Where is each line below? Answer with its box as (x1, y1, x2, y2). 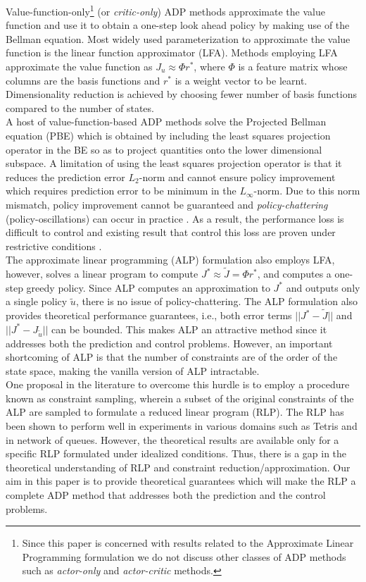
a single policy (6, 294, 68, 309)
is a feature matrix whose (238, 59, 348, 74)
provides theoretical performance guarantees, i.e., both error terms (6, 308, 292, 323)
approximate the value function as (6, 59, 153, 74)
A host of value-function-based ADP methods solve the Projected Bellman (6, 114, 327, 129)
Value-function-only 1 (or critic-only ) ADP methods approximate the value (6, 2, 325, 18)
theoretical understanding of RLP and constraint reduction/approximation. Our (6, 459, 351, 474)
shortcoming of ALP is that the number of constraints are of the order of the (6, 349, 338, 364)
